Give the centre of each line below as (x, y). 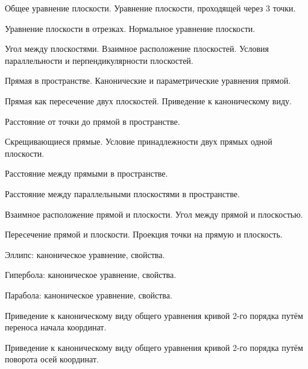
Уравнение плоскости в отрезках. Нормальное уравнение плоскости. (130, 28)
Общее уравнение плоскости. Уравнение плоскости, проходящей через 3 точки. (150, 8)
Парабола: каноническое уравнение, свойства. (89, 295)
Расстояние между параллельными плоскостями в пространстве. (122, 193)
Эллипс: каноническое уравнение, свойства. (85, 254)
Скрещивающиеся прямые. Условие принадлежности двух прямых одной (139, 141)
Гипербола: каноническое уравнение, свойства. (91, 275)
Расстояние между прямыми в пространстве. (86, 173)
